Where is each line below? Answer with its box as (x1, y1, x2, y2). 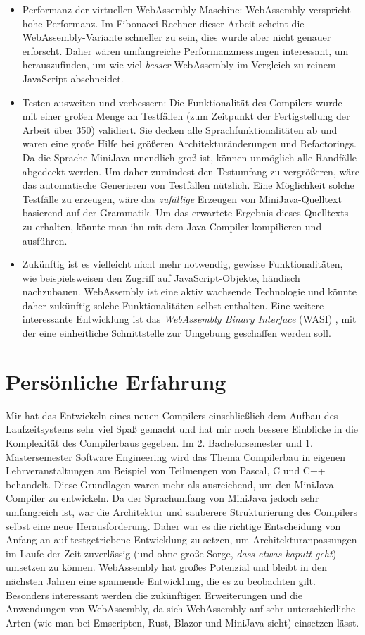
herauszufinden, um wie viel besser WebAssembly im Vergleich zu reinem (22, 57, 336, 72)
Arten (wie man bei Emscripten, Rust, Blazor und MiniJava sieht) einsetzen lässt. (6, 615, 359, 629)
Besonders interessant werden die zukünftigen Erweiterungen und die (6, 587, 303, 602)
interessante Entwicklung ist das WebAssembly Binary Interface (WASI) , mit (22, 312, 357, 326)
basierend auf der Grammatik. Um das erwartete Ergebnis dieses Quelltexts (22, 205, 349, 220)
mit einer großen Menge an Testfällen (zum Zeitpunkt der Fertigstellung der (22, 109, 350, 123)
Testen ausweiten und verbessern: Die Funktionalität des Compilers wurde (22, 94, 342, 109)
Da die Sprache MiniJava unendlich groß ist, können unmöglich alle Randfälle (22, 149, 357, 164)
